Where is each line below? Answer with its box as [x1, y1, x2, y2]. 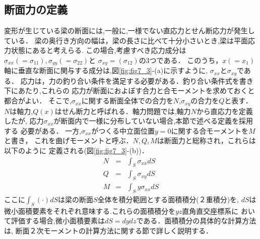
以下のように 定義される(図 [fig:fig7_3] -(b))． [4, 145, 149, 155]
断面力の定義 [4, 2, 68, 17]
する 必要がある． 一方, [4, 125, 82, 136]
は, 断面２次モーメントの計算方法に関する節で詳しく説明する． [4, 225, 213, 235]
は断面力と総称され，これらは [157, 135, 256, 146]
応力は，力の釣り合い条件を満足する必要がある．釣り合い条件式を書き [20, 75, 253, 86]
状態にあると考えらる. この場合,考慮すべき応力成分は [11, 45, 186, 55]
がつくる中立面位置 [91, 125, 155, 136]
